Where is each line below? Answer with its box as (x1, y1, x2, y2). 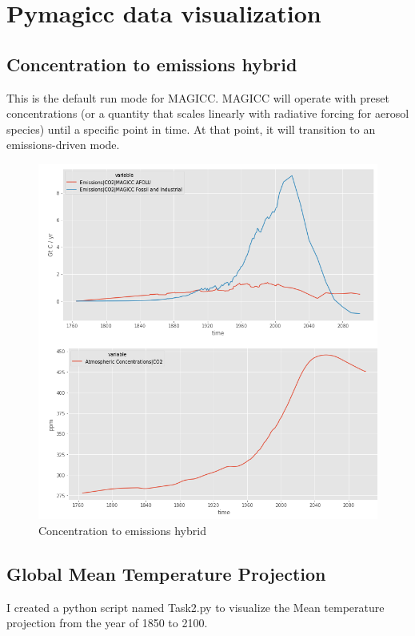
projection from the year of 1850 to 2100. (6, 614, 208, 631)
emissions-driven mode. (6, 136, 120, 153)
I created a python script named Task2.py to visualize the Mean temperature (6, 598, 385, 615)
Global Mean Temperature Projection (6, 561, 326, 586)
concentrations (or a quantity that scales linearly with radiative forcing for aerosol (6, 105, 409, 122)
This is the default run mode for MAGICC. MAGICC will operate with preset (6, 89, 389, 106)
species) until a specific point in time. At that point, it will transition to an (6, 120, 376, 137)
